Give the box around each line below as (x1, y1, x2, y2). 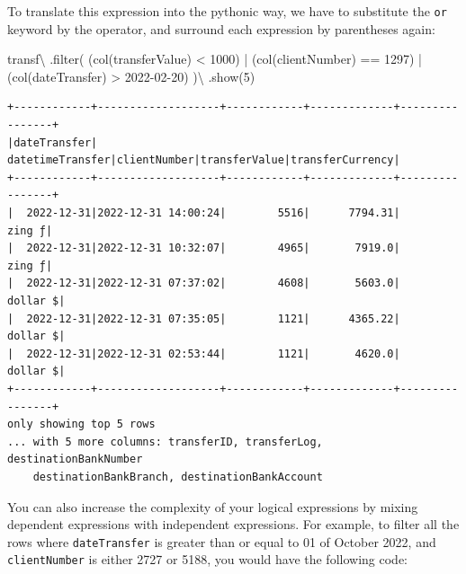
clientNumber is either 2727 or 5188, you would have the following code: (7, 550, 408, 569)
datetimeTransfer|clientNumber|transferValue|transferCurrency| (7, 154, 400, 167)
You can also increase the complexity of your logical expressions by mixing (7, 497, 418, 516)
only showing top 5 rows (7, 418, 156, 431)
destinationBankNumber (7, 453, 143, 466)
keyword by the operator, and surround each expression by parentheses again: (7, 19, 435, 38)
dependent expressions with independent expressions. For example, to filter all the (7, 515, 460, 534)
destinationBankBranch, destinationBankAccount (32, 470, 323, 483)
